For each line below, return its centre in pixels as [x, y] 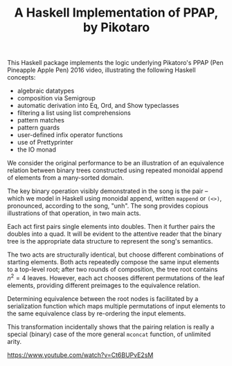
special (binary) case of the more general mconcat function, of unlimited [109, 334]
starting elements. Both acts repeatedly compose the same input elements [113, 262]
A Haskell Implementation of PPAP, [116, 13]
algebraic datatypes [46, 91]
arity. [15, 341]
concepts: [21, 77]
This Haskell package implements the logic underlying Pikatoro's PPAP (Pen [115, 63]
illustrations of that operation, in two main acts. [74, 213]
